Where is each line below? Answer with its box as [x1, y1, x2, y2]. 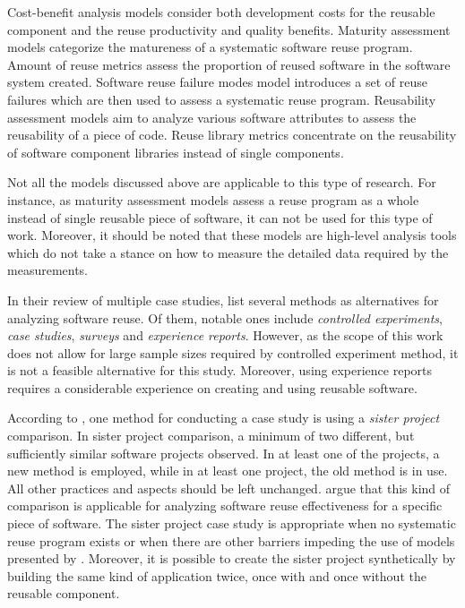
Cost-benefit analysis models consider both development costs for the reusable [7, 3, 435, 21]
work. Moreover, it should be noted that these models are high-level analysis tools [7, 226, 457, 244]
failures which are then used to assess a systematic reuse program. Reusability [7, 90, 436, 108]
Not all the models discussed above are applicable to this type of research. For [7, 173, 436, 192]
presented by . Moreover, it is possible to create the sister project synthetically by [7, 549, 456, 568]
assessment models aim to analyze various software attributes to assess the [7, 107, 417, 126]
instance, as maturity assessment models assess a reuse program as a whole [7, 190, 419, 209]
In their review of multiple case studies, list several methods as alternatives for [7, 290, 439, 309]
